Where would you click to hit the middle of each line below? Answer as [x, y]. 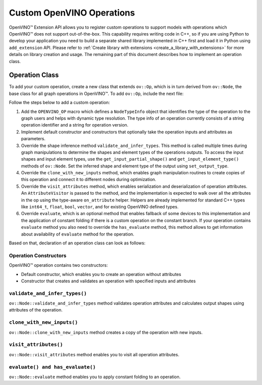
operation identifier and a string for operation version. [75, 125]
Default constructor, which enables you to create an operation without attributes [101, 274]
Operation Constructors [38, 256]
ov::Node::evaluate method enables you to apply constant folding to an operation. [95, 377]
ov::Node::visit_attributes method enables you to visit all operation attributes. [94, 354]
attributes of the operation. [36, 310]
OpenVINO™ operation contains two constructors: [58, 265]
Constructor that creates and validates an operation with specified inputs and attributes [108, 281]
